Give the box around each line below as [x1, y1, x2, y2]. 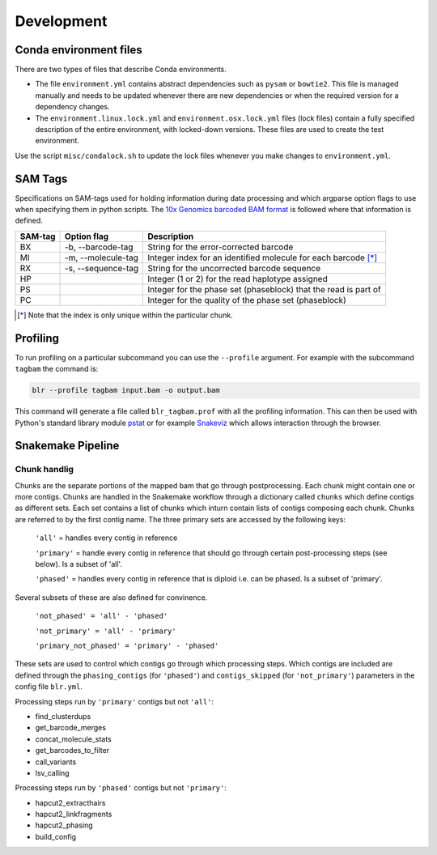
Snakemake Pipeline [15, 439, 120, 453]
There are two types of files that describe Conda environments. [15, 65, 227, 74]
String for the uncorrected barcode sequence [146, 262, 321, 274]
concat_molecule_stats [35, 734, 112, 744]
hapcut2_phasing [35, 820, 93, 830]
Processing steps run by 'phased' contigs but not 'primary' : [15, 783, 227, 793]
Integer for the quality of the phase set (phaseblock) [146, 294, 347, 305]
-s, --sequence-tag [65, 262, 139, 274]
